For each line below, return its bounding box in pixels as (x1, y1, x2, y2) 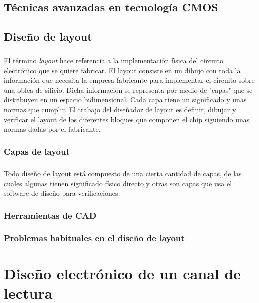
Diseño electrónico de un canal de (4, 263, 241, 283)
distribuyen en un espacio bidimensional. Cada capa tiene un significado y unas (4, 94, 247, 105)
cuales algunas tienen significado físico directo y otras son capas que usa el (4, 178, 232, 188)
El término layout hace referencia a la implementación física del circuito (4, 55, 224, 65)
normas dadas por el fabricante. (4, 124, 101, 134)
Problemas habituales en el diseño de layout (4, 232, 185, 244)
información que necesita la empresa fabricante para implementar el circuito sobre (4, 75, 255, 85)
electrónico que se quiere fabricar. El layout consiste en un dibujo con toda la (4, 65, 241, 75)
